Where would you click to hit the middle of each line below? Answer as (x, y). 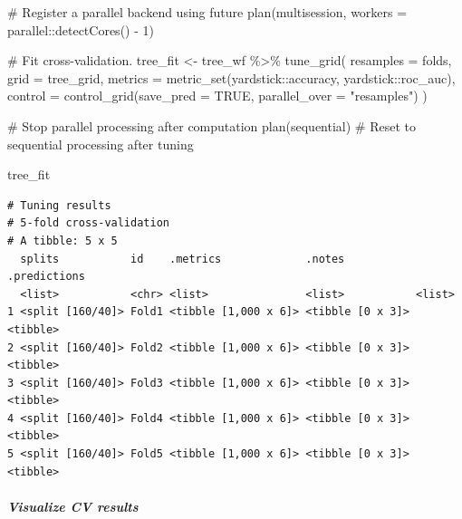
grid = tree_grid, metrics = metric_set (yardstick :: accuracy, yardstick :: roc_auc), (231, 77)
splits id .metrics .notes (183, 259)
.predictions (46, 277)
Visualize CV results (73, 506)
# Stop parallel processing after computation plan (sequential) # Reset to (212, 125)
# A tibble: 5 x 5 (63, 240)
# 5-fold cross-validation (88, 223)
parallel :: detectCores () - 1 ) (81, 29)
